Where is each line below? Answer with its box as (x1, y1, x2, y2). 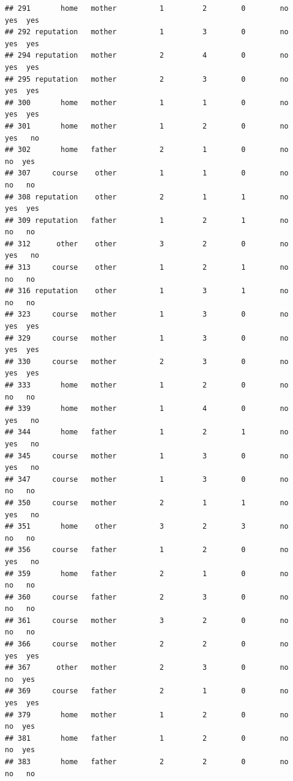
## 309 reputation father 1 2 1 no (5, 216, 289, 225)
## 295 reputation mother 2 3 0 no (5, 74, 289, 84)
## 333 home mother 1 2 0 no (5, 381, 289, 389)
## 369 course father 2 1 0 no (5, 687, 289, 696)
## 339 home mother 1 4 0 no (5, 404, 289, 413)
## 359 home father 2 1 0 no (5, 569, 289, 578)
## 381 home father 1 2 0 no (5, 734, 289, 743)
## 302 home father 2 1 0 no (5, 145, 289, 154)
